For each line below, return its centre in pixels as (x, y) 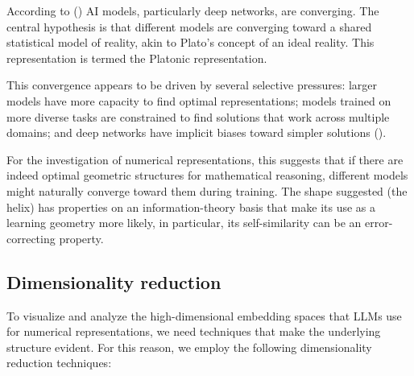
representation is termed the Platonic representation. (137, 58)
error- (379, 223)
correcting (31, 238)
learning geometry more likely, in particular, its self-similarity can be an (184, 223)
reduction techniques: (59, 363)
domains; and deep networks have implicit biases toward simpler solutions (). (197, 132)
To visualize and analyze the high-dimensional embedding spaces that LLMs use (204, 315)
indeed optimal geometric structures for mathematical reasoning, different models (207, 175)
